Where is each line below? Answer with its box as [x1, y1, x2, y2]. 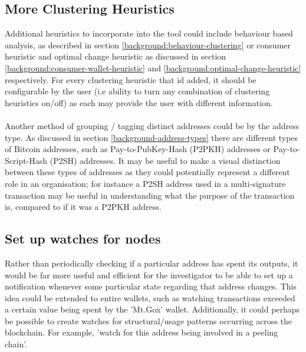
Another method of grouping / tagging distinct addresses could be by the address [5, 119, 300, 131]
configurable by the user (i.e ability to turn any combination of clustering [5, 85, 270, 97]
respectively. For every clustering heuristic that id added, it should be [5, 73, 256, 85]
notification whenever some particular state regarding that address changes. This [5, 280, 297, 292]
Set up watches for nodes [5, 229, 161, 248]
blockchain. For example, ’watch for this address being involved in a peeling [5, 326, 278, 338]
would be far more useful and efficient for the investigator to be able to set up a [5, 268, 293, 281]
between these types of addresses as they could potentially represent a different [5, 166, 290, 178]
